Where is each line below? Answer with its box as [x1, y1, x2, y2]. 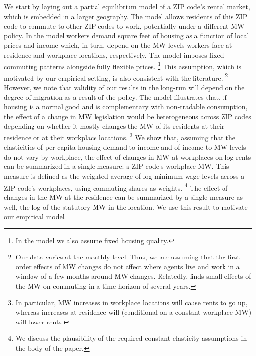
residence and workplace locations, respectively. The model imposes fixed [4, 49, 224, 60]
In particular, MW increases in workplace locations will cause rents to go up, [15, 297, 248, 307]
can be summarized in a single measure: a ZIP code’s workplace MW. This [4, 161, 229, 171]
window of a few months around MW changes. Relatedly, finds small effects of [15, 271, 251, 281]
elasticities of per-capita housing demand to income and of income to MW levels [4, 142, 246, 152]
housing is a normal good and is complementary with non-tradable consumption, [4, 101, 248, 112]
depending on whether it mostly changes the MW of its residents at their [4, 121, 224, 131]
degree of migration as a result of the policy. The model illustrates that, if [4, 92, 227, 102]
